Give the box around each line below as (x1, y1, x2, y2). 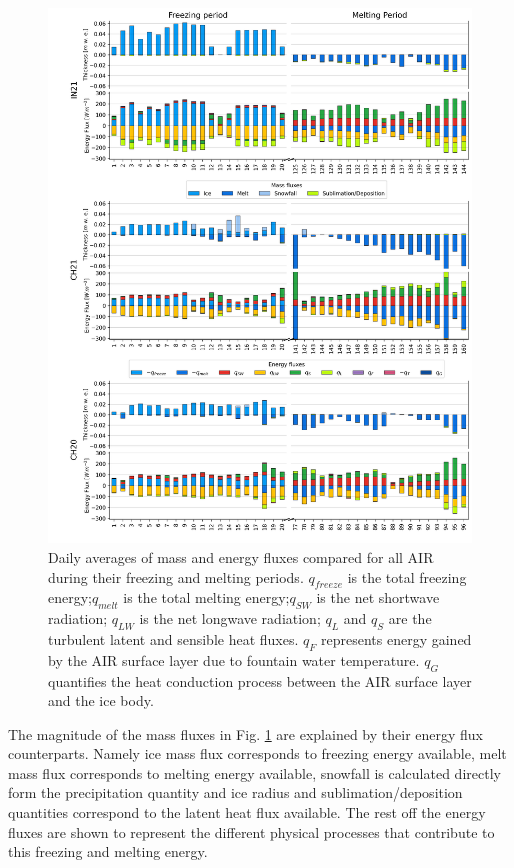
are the (388, 608, 432, 629)
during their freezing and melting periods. (48, 566, 304, 587)
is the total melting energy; (123, 587, 290, 608)
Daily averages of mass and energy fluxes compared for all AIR (48, 546, 434, 567)
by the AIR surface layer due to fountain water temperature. (48, 649, 420, 670)
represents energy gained (321, 628, 472, 649)
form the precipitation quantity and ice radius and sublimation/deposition (8, 782, 463, 803)
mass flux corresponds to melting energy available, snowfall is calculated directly (8, 762, 501, 783)
